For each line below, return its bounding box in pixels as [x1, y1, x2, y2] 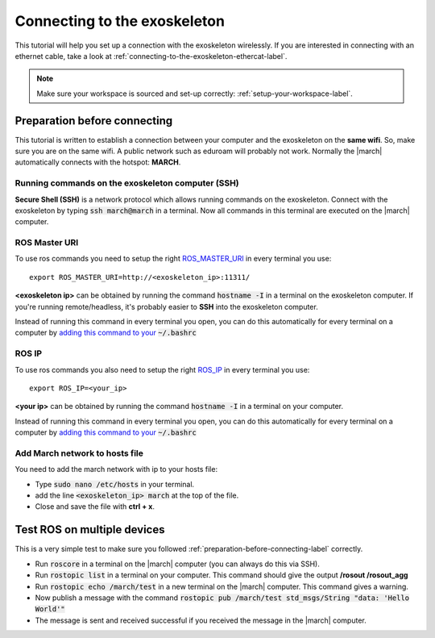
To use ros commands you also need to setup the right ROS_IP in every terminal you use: [14, 365, 310, 374]
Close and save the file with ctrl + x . [35, 502, 155, 511]
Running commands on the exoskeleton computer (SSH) [14, 177, 239, 189]
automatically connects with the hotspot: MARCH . [14, 157, 181, 167]
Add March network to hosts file [14, 448, 144, 459]
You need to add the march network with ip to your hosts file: [14, 465, 217, 474]
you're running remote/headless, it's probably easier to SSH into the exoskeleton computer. [14, 302, 318, 311]
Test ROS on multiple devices [14, 523, 165, 536]
